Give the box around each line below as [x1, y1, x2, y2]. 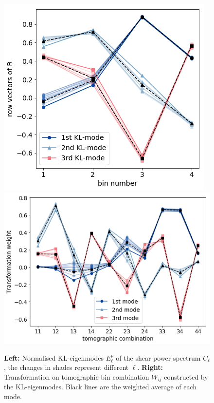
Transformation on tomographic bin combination [4, 371, 149, 382]
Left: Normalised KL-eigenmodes [4, 352, 104, 363]
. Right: [137, 362, 163, 372]
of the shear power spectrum [116, 352, 201, 363]
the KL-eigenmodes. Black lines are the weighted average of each [4, 382, 197, 392]
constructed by [164, 371, 208, 382]
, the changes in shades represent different [4, 362, 129, 372]
